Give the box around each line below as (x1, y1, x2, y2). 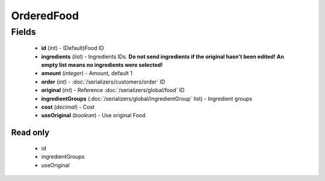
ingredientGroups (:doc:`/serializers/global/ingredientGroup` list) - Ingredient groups (41, 95, 252, 102)
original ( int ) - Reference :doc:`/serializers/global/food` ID (41, 87, 185, 94)
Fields (11, 26, 36, 37)
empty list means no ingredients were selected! (41, 61, 163, 69)
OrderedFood (11, 9, 79, 22)
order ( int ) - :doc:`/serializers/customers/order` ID (41, 78, 166, 85)
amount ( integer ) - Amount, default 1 (41, 70, 132, 77)
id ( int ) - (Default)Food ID (41, 44, 105, 52)
